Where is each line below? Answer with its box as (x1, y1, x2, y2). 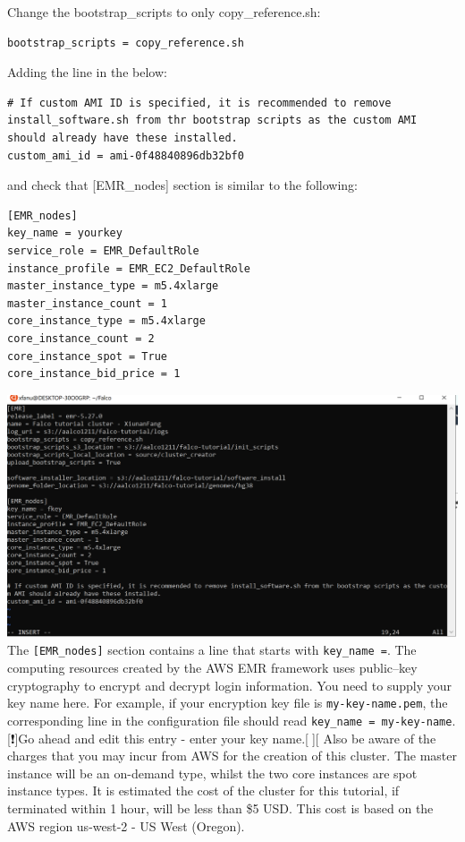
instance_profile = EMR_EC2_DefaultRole (7, 262, 251, 275)
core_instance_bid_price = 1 (7, 367, 181, 381)
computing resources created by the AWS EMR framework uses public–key (7, 658, 418, 677)
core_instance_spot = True (7, 349, 167, 363)
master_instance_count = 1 (7, 296, 167, 310)
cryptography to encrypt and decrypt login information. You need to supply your (7, 675, 452, 694)
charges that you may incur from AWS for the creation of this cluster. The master (7, 746, 458, 765)
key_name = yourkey (7, 227, 123, 240)
